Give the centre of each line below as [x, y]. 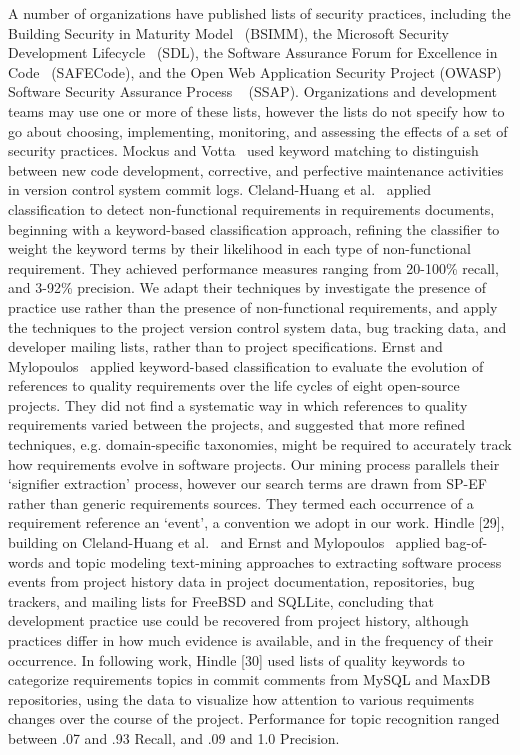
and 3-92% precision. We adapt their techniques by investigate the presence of [247, 287]
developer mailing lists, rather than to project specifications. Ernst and [225, 346]
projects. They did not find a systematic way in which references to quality [238, 404]
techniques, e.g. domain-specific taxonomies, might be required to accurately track [260, 444]
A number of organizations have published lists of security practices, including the [259, 13]
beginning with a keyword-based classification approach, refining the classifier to [254, 228]
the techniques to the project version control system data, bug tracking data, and [257, 326]
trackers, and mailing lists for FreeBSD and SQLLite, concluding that [221, 600]
